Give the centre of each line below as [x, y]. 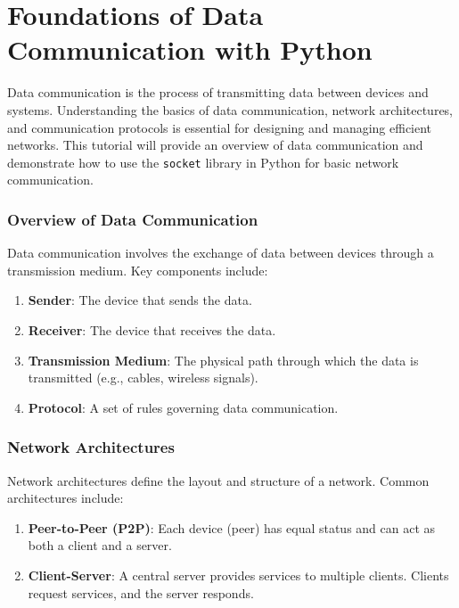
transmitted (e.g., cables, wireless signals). [143, 378]
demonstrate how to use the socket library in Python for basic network [203, 162]
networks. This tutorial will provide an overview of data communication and [215, 145]
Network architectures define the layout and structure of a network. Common [218, 480]
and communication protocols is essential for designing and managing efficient [220, 127]
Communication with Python [190, 49]
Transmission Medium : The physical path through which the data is [223, 360]
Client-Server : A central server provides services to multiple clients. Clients [238, 575]
